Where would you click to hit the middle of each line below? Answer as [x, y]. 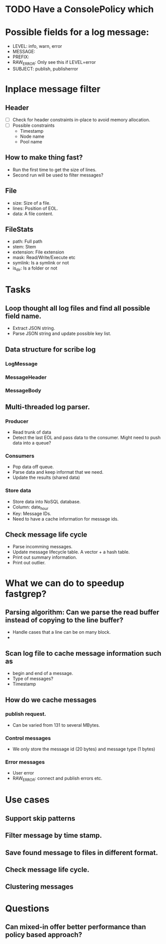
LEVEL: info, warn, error [37, 46]
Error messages [25, 762]
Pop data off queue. [33, 467]
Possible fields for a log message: [77, 32]
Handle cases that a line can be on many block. [62, 632]
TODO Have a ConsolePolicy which [79, 9]
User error [23, 773]
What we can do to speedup [65, 583]
